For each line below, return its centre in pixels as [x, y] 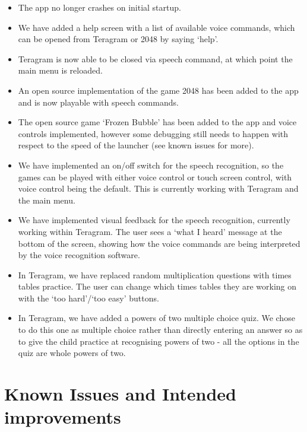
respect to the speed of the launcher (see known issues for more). [136, 145]
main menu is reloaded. [60, 70]
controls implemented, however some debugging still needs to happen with [153, 133]
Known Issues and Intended [120, 394]
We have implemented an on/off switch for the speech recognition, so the [151, 165]
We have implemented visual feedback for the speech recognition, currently [154, 220]
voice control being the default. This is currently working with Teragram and [158, 188]
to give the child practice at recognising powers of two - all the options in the [159, 341]
